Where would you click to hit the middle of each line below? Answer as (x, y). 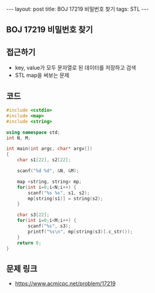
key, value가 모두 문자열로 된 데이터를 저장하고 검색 (75, 68)
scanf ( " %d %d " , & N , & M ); (48, 171)
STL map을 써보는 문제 (42, 75)
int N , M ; (19, 138)
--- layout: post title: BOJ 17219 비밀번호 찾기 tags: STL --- (77, 9)
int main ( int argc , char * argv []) (50, 149)
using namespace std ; (33, 132)
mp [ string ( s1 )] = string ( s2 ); (65, 199)
